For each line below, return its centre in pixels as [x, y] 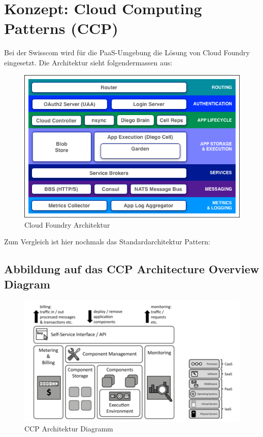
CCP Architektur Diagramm [69, 429]
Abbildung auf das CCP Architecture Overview [132, 269]
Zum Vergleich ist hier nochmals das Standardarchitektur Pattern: [107, 242]
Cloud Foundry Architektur [67, 224]
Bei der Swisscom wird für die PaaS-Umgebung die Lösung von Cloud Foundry [127, 52]
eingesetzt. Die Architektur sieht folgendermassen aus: [88, 62]
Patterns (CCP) [61, 28]
